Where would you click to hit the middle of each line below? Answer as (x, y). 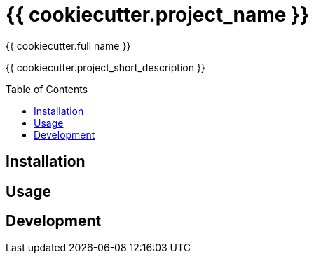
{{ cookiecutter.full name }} (68, 45)
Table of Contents (47, 89)
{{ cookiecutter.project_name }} (158, 15)
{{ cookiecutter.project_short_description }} (105, 67)
